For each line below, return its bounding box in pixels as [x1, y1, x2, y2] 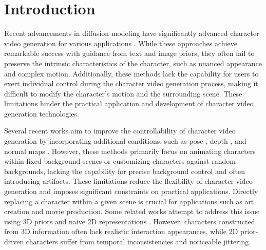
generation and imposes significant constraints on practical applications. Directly [4, 186, 258, 197]
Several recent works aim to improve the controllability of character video [4, 125, 236, 136]
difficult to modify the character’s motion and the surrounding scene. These [4, 88, 242, 99]
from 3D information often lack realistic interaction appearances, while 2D [4, 226, 238, 237]
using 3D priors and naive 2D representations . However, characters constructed [4, 216, 255, 226]
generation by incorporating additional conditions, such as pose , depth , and [4, 136, 246, 146]
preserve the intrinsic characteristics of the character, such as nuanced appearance [4, 57, 262, 68]
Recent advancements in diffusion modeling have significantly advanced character [4, 28, 259, 39]
